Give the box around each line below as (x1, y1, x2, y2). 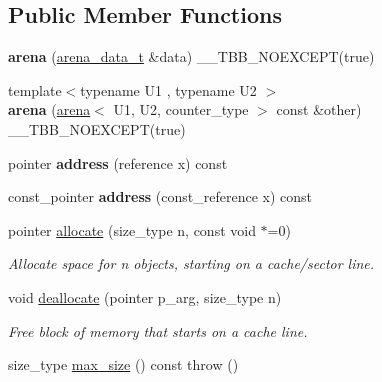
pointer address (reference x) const (8, 152, 228, 173)
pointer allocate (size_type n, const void (8, 219, 256, 240)
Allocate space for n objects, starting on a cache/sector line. (8, 253, 375, 274)
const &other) (276, 99, 362, 120)
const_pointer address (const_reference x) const (8, 186, 313, 207)
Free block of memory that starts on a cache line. (8, 320, 308, 341)
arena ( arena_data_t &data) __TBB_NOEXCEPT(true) (8, 46, 375, 67)
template (8, 79, 62, 100)
